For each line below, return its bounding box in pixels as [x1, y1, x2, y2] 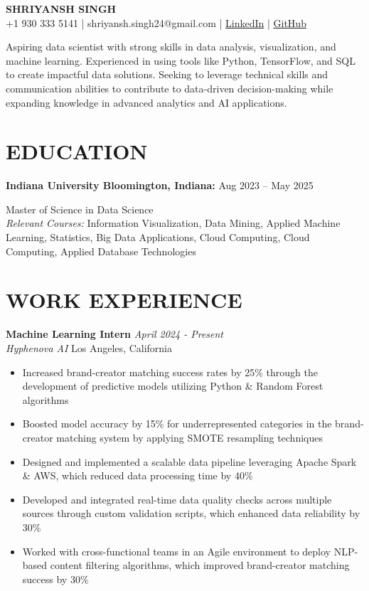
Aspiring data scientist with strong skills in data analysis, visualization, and [6, 39, 336, 54]
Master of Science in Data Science [6, 201, 154, 216]
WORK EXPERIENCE [6, 285, 242, 314]
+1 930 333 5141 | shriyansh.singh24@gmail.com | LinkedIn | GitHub [6, 15, 306, 30]
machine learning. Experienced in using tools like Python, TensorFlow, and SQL [6, 53, 355, 68]
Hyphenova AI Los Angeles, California [6, 340, 172, 355]
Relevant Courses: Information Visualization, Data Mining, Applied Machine [6, 215, 341, 230]
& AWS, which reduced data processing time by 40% [22, 468, 253, 483]
